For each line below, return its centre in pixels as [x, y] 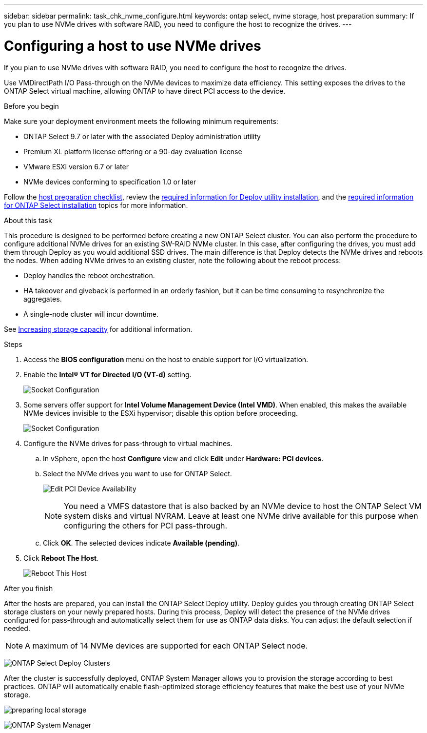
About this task [28, 220]
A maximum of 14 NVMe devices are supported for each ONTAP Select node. [166, 645]
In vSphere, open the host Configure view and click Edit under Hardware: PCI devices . [183, 458]
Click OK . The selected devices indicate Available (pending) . [141, 543]
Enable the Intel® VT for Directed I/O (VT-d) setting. [107, 374]
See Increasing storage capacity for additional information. [98, 329]
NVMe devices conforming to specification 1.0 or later [110, 182]
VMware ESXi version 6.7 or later [76, 166]
